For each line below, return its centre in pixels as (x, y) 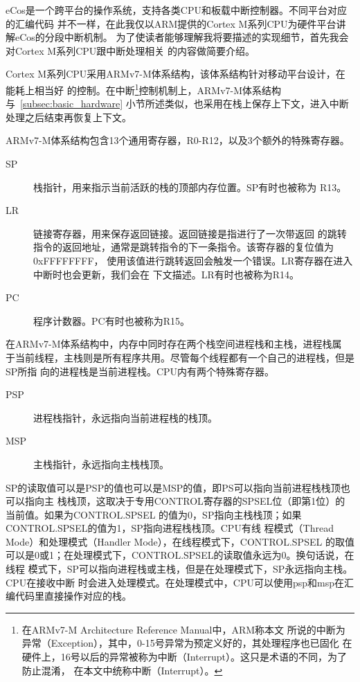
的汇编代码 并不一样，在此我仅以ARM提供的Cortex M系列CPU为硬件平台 (171, 23)
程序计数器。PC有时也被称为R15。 (111, 320)
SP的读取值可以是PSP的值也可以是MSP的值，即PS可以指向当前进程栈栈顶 (173, 487)
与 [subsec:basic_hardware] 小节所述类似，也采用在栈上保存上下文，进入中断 (177, 104)
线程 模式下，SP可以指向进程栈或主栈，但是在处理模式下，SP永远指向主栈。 (179, 569)
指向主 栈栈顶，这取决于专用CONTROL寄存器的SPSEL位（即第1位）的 (185, 501)
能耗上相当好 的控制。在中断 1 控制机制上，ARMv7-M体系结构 (144, 89)
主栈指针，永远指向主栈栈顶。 (101, 464)
